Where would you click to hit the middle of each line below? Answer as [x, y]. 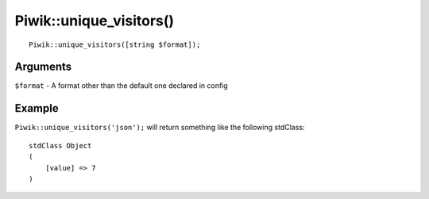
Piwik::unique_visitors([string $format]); [115, 44]
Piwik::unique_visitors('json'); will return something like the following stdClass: [160, 128]
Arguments [43, 67]
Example [37, 108]
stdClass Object [60, 145]
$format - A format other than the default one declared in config [121, 86]
